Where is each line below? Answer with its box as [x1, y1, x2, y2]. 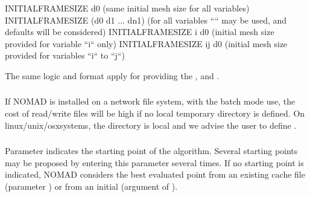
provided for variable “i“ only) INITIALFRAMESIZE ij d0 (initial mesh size [5, 37, 288, 50]
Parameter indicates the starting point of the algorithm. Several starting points [5, 144, 298, 157]
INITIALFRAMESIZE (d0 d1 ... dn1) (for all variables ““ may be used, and [5, 13, 287, 26]
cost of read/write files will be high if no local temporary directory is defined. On [5, 107, 305, 120]
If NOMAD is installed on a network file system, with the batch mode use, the [5, 95, 296, 108]
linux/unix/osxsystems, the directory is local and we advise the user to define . [5, 118, 297, 131]
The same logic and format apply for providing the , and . [5, 69, 220, 82]
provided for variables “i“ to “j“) [5, 49, 125, 62]
